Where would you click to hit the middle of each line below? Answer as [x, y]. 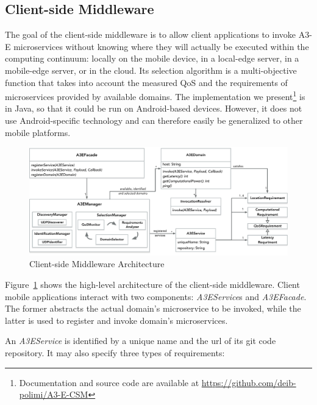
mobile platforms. [38, 132]
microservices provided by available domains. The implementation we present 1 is [155, 95]
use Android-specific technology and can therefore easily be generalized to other [154, 120]
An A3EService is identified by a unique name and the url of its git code [141, 341]
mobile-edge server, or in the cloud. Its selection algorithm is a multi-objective [151, 70]
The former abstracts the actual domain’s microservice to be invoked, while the [153, 308]
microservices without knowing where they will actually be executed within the [161, 46]
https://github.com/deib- [249, 382]
